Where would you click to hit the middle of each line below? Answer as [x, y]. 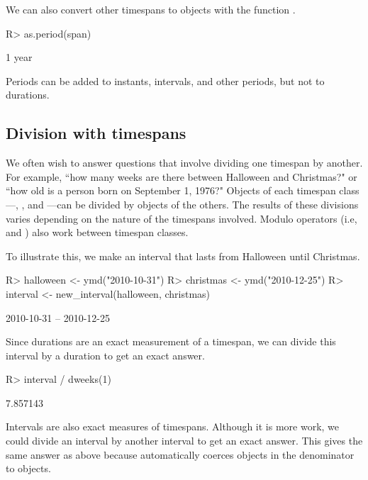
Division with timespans [96, 133]
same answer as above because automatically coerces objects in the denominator [180, 454]
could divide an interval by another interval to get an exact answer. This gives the [184, 441]
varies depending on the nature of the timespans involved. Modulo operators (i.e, [182, 218]
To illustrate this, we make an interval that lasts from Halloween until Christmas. [183, 256]
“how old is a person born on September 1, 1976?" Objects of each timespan [171, 190]
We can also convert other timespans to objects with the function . [151, 9]
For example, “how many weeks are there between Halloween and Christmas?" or [182, 176]
